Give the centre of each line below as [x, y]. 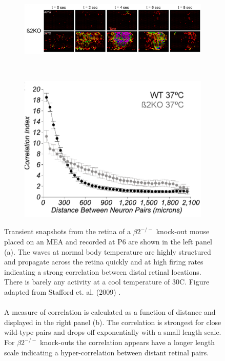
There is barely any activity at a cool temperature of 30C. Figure [107, 282]
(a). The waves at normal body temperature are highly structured [108, 251]
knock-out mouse [183, 231]
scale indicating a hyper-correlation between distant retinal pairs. [107, 352]
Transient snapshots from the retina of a [67, 231]
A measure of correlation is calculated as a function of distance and [110, 312]
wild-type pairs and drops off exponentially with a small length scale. [113, 332]
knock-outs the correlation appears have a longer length [128, 342]
